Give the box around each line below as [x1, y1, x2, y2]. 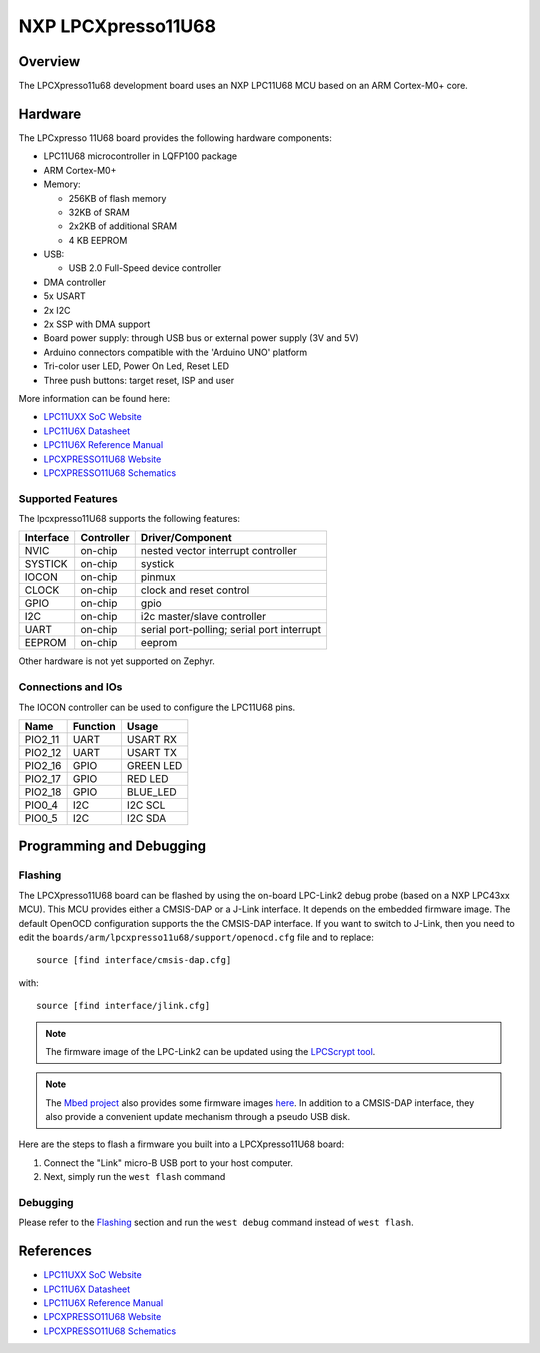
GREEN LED [126, 759, 183, 773]
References [18, 1243, 92, 1260]
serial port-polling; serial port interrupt [140, 623, 322, 637]
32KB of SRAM [68, 206, 130, 218]
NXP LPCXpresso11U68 [18, 15, 217, 37]
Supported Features [18, 491, 119, 505]
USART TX [126, 746, 177, 760]
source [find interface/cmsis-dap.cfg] [36, 955, 232, 966]
